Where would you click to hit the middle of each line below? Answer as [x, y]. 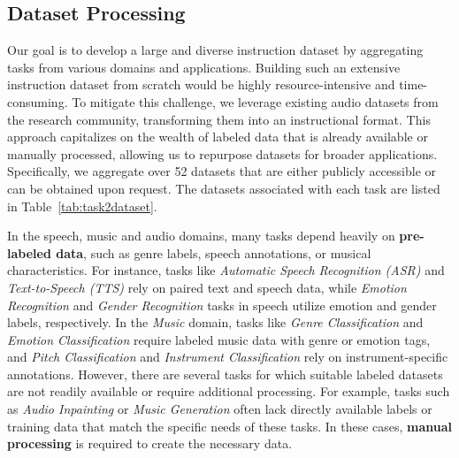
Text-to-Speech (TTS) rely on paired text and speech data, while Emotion [207, 287]
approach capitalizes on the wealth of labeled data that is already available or [218, 137]
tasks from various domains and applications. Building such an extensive [204, 67]
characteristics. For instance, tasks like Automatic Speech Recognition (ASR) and [226, 270]
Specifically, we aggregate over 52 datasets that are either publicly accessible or [222, 171]
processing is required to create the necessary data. [150, 443]
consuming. [38, 101]
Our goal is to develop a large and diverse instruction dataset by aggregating [215, 50]
